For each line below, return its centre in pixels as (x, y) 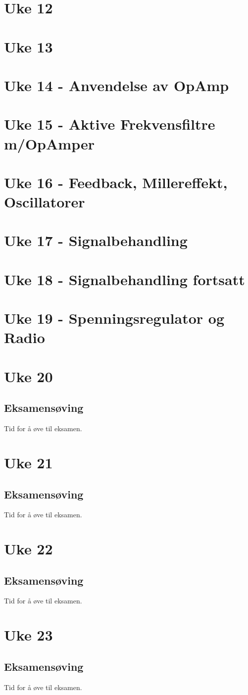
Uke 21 (28, 462)
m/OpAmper (49, 143)
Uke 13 (28, 46)
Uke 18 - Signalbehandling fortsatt (124, 279)
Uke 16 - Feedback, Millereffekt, (116, 182)
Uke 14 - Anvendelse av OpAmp (117, 85)
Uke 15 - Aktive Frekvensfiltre (110, 124)
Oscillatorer (45, 202)
